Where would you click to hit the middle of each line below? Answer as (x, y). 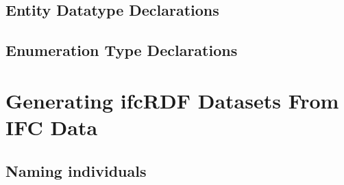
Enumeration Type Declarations (122, 50)
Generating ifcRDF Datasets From (172, 100)
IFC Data (52, 127)
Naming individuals (76, 170)
